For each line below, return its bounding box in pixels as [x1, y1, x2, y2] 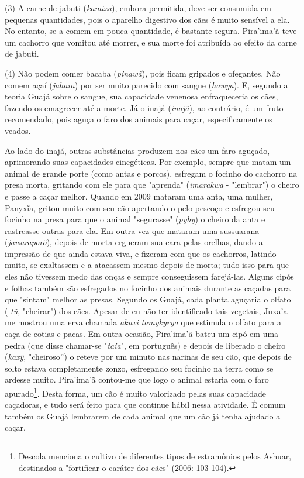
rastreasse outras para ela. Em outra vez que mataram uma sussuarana [5, 224, 260, 236]
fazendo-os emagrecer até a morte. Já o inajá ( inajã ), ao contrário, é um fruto [5, 101, 284, 114]
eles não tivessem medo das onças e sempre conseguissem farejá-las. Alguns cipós [5, 270, 294, 283]
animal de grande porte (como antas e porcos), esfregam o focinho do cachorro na [5, 167, 298, 179]
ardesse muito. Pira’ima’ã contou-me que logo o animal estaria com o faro [5, 373, 269, 386]
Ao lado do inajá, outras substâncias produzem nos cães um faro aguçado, [5, 144, 270, 156]
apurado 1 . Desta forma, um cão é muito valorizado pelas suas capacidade [5, 386, 267, 399]
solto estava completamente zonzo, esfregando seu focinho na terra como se [5, 362, 274, 374]
